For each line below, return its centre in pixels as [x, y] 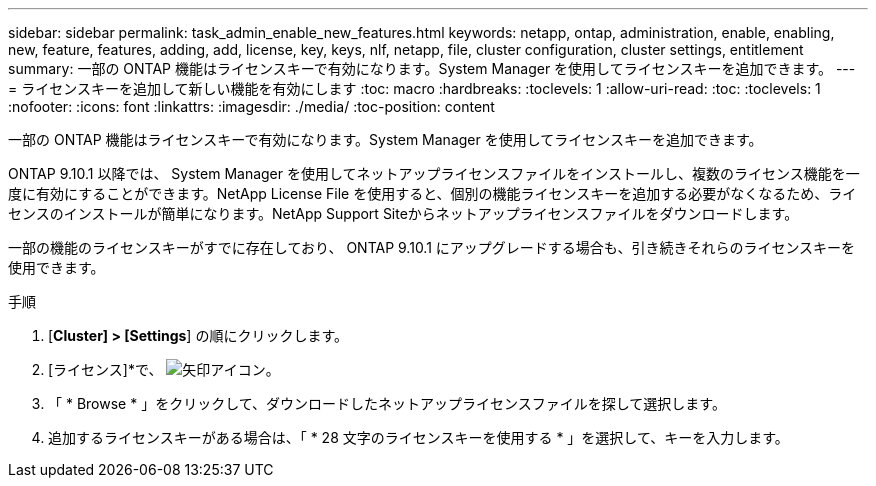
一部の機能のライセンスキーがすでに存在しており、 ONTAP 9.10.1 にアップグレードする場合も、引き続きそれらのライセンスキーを [432, 247]
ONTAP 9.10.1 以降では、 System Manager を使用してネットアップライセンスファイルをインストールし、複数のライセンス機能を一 [434, 173]
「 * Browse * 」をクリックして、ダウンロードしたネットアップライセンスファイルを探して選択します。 [387, 403]
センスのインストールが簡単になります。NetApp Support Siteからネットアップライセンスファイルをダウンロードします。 [403, 213]
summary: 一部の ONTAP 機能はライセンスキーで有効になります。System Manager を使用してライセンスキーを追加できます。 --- [432, 68]
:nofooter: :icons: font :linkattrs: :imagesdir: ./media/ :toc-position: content [251, 106]
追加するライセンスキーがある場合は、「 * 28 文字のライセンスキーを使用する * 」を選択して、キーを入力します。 [418, 437]
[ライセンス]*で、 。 [164, 369]
